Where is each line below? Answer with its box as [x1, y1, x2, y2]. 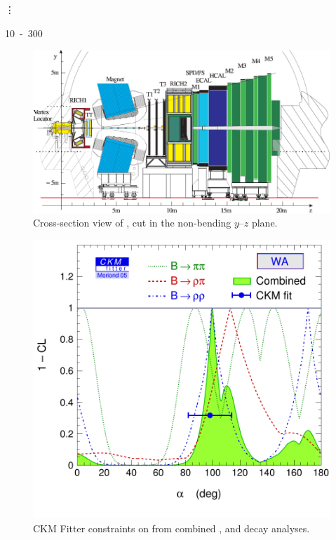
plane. [251, 215, 278, 230]
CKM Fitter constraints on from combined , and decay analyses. [33, 520, 310, 535]
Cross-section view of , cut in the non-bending [33, 215, 231, 230]
